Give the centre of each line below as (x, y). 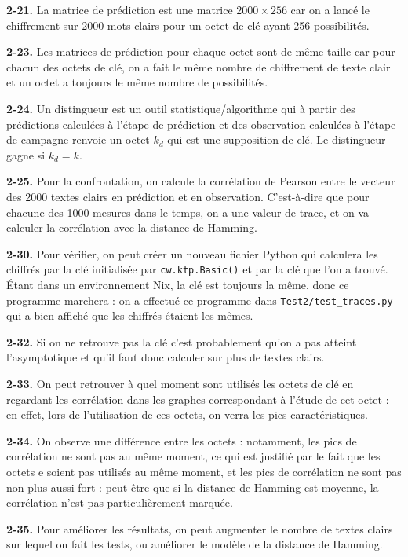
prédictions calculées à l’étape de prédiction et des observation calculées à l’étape (201, 124)
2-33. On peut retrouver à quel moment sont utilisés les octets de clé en (180, 383)
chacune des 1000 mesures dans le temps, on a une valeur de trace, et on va (188, 212)
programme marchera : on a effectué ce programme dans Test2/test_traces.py (200, 300)
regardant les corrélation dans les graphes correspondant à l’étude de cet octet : (198, 399)
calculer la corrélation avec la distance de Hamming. (132, 227)
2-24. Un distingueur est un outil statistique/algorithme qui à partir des (181, 108)
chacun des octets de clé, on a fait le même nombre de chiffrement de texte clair (199, 66)
